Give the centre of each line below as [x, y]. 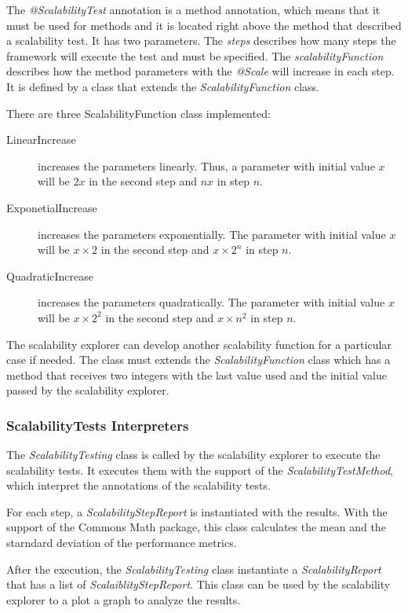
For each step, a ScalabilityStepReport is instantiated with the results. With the [197, 511]
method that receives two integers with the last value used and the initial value [197, 374]
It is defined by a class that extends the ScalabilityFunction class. [163, 86]
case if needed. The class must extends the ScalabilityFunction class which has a [199, 360]
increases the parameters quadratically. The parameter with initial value [211, 302]
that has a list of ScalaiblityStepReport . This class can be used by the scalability [199, 584]
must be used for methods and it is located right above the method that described [204, 25]
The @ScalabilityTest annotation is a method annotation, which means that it [193, 9]
